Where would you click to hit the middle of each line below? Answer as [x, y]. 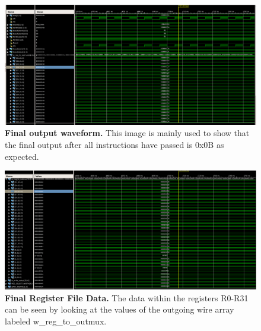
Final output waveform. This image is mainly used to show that [127, 133]
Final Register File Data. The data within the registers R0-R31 [127, 297]
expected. [22, 156]
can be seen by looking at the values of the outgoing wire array [120, 309]
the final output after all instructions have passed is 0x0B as [114, 145]
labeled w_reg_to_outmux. [56, 321]
